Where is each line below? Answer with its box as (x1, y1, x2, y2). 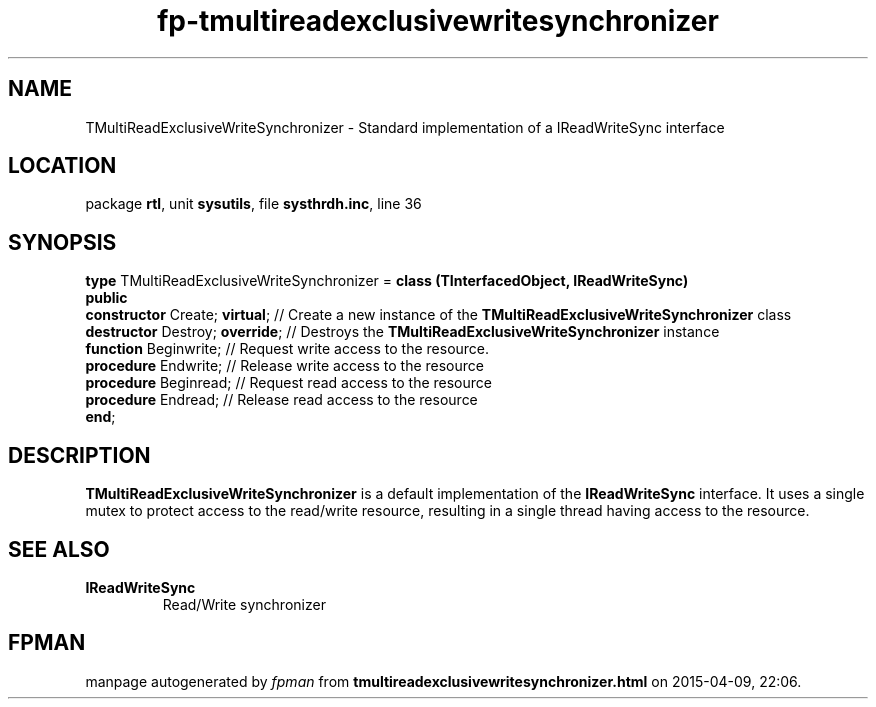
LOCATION (8, 153, 117, 179)
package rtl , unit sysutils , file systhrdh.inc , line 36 (85, 195, 422, 213)
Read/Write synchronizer (162, 595, 326, 613)
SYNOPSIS (8, 229, 117, 255)
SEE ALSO (8, 536, 110, 562)
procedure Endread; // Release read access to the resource (85, 391, 478, 409)
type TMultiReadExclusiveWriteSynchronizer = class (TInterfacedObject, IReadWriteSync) (85, 272, 689, 290)
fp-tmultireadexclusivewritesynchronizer (157, 4, 719, 38)
